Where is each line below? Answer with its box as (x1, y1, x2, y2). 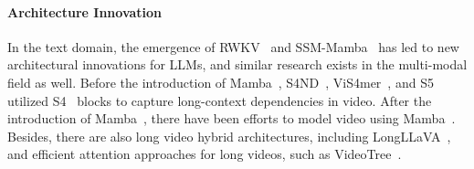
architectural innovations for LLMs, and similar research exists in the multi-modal (7, 55, 468, 74)
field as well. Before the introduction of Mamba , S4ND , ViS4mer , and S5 (7, 72, 434, 91)
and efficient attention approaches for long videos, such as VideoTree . (7, 144, 402, 164)
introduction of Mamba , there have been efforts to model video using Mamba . (7, 109, 456, 128)
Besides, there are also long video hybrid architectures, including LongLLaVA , (7, 126, 451, 145)
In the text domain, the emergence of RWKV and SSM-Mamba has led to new (7, 37, 459, 56)
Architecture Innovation (7, 2, 163, 21)
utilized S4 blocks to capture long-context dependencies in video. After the (7, 90, 432, 110)
